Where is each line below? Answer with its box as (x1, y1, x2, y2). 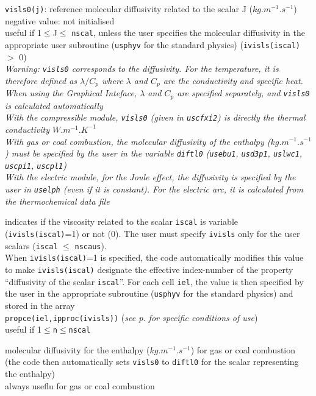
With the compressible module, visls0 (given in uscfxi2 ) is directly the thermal (5, 111, 306, 124)
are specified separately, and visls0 (177, 87, 310, 99)
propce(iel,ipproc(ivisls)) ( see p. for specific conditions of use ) (5, 311, 258, 324)
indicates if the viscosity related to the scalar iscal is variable (5, 215, 239, 228)
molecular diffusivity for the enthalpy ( (5, 343, 150, 356)
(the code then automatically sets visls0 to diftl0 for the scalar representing (5, 355, 299, 368)
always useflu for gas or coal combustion (5, 379, 155, 392)
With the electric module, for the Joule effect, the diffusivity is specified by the (5, 171, 296, 183)
